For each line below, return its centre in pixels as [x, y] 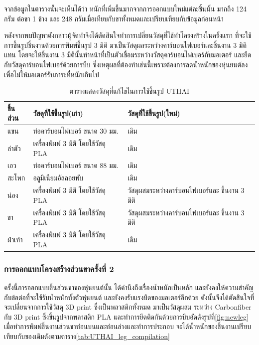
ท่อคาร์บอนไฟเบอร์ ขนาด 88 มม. [76, 165]
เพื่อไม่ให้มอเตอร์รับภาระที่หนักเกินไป [52, 74]
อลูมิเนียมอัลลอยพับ [58, 178]
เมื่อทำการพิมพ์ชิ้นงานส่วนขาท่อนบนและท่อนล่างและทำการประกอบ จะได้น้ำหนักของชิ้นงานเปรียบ [128, 326]
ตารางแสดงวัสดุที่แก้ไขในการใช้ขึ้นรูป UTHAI [129, 91]
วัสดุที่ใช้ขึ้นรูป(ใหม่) [154, 113]
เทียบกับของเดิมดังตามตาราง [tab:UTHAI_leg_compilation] [87, 336]
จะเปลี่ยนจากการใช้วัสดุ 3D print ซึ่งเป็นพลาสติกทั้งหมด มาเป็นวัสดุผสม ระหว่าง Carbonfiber [128, 307]
